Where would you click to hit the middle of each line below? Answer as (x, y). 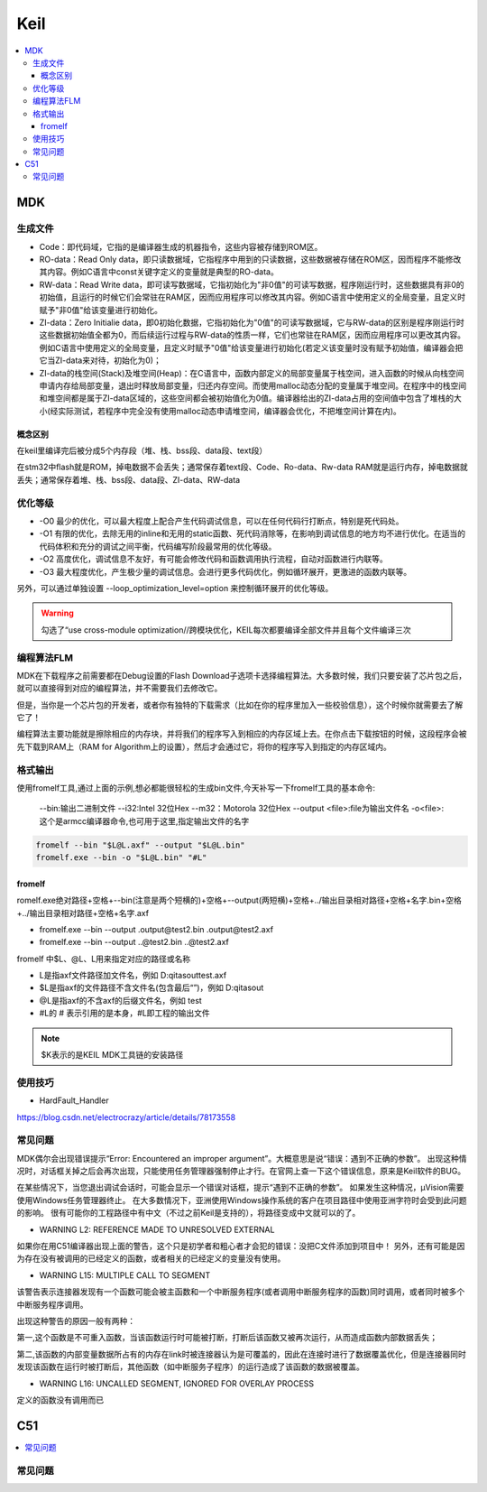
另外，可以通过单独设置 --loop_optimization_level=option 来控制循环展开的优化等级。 (175, 588)
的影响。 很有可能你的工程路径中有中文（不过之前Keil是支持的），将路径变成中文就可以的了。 (188, 1213)
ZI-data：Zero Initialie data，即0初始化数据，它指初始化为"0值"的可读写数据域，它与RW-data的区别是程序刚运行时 (252, 322)
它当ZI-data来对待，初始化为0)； (100, 360)
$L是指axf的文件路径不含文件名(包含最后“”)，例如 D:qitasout (152, 987)
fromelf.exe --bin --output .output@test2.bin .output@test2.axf (156, 929)
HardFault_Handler (74, 1100)
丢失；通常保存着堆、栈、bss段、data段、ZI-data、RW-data (129, 479)
